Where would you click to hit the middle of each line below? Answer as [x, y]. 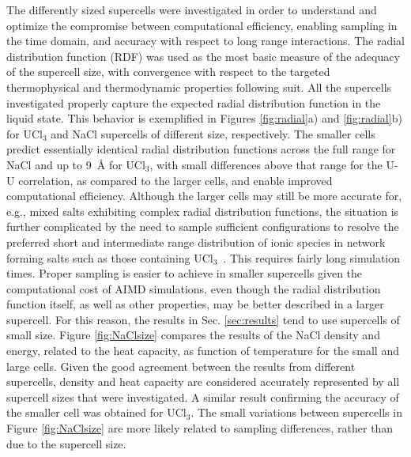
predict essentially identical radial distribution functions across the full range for [201, 149]
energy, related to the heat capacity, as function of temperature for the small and [203, 351]
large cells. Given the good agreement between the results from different [181, 366]
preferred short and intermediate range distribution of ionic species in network [196, 242]
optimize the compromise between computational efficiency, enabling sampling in [202, 25]
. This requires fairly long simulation [312, 257]
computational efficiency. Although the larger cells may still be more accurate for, [204, 196]
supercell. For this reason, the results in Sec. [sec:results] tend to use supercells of [203, 319]
